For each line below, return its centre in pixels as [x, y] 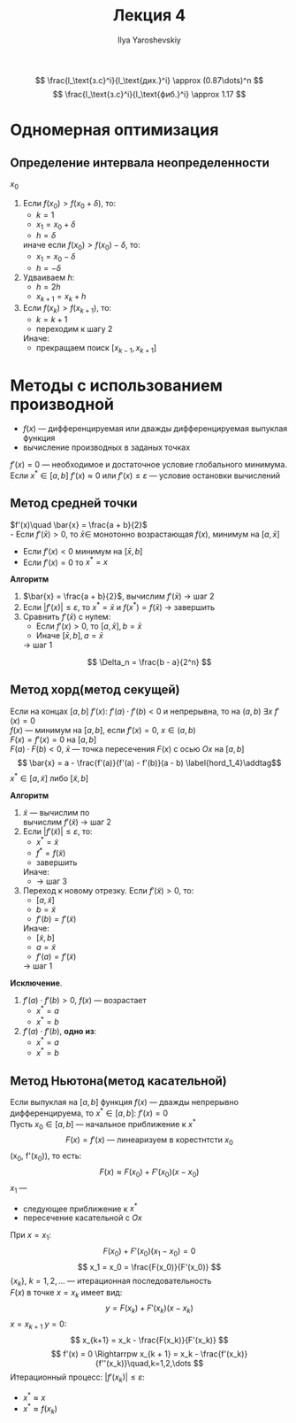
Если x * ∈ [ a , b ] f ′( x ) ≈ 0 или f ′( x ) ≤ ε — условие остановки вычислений [145, 475]
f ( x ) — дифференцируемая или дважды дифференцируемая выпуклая [155, 429]
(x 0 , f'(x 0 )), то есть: [46, 1156]
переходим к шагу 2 [74, 329]
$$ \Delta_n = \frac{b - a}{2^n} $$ [149, 662]
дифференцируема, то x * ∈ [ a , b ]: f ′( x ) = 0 [89, 1112]
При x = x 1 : [30, 1236]
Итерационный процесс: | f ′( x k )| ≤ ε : [77, 1378]
